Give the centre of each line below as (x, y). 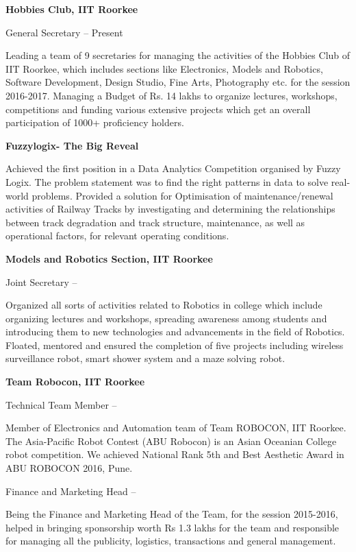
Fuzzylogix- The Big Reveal (72, 145)
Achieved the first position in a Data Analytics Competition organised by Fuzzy (173, 168)
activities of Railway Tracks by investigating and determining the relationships (170, 209)
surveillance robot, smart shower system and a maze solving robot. (145, 358)
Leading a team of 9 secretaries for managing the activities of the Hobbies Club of (178, 55)
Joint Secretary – (41, 281)
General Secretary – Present (64, 32)
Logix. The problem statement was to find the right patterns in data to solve (167, 181)
